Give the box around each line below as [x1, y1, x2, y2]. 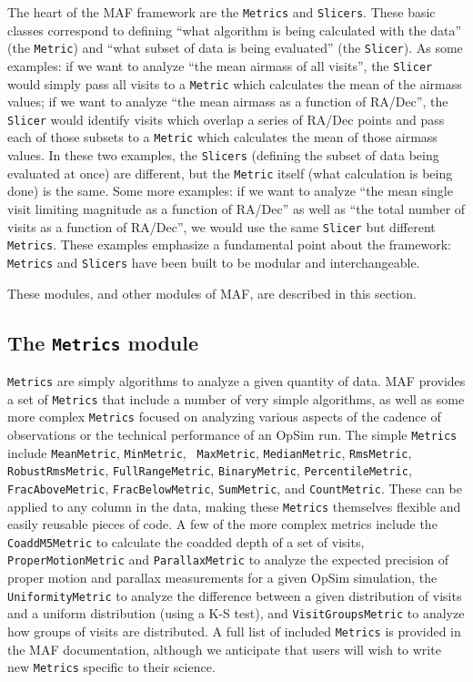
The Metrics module [7, 328, 199, 356]
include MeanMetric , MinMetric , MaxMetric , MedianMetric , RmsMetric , [7, 443, 412, 462]
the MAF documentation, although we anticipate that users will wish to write [7, 639, 441, 658]
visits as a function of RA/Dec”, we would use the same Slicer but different [7, 217, 436, 236]
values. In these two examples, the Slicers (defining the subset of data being [7, 146, 439, 165]
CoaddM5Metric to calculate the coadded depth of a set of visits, [7, 532, 365, 551]
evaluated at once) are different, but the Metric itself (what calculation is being [7, 163, 453, 182]
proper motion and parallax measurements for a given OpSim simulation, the [7, 568, 438, 587]
